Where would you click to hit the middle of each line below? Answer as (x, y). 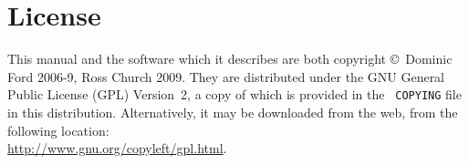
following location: (58, 130)
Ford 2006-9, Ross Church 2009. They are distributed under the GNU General (226, 76)
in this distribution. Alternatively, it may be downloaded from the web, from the (233, 112)
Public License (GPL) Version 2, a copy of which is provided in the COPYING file (234, 94)
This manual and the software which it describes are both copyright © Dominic (230, 59)
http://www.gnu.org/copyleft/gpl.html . (117, 148)
